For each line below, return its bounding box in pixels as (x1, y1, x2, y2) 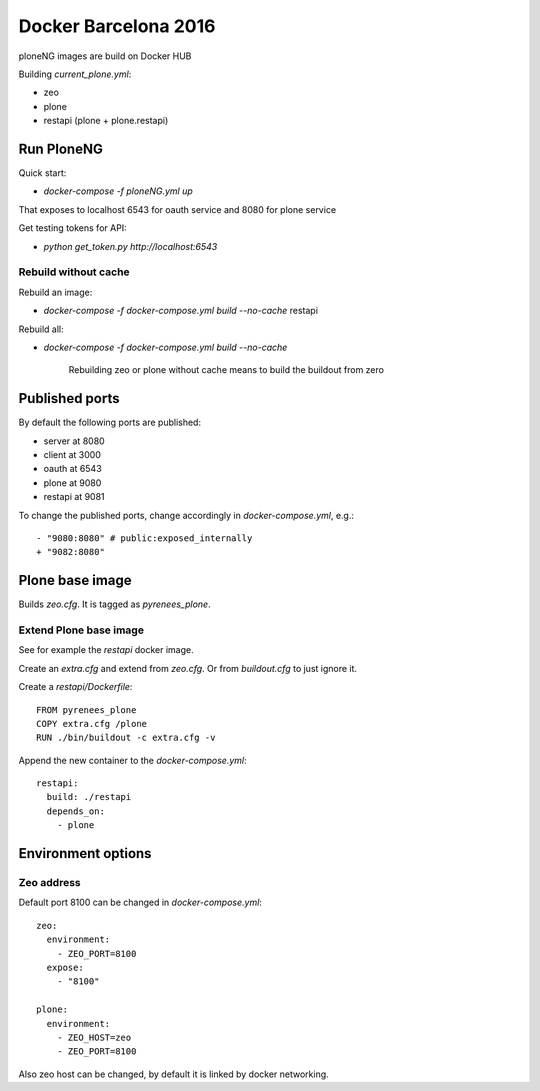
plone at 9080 (43, 476, 102, 489)
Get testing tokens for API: (18, 222, 127, 234)
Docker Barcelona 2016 (18, 15, 216, 37)
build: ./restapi (46, 791, 132, 803)
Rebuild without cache (18, 265, 130, 279)
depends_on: (46, 805, 105, 817)
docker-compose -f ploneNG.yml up (43, 185, 194, 197)
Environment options (18, 845, 152, 862)
